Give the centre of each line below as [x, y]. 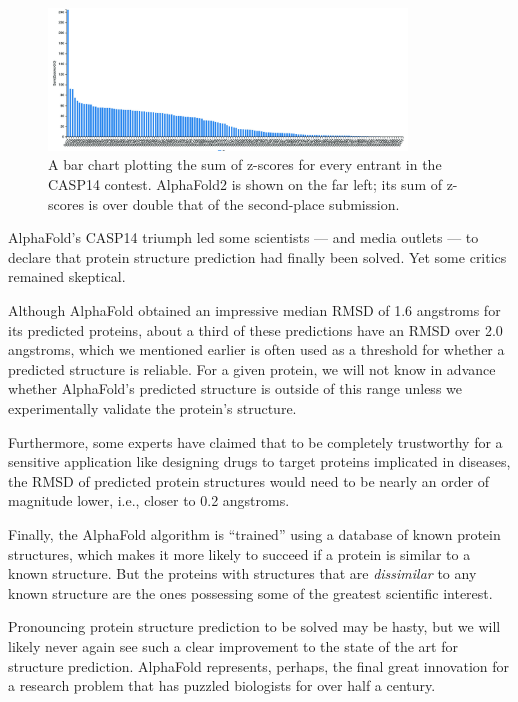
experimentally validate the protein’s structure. [152, 408]
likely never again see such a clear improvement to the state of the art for [233, 645]
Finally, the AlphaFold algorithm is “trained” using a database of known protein [254, 533]
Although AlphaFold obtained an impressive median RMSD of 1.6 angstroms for [254, 310]
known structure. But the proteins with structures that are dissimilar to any [242, 573]
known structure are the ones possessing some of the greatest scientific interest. [250, 592]
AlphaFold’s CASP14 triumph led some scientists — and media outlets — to [243, 237]
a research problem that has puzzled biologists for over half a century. [222, 685]
